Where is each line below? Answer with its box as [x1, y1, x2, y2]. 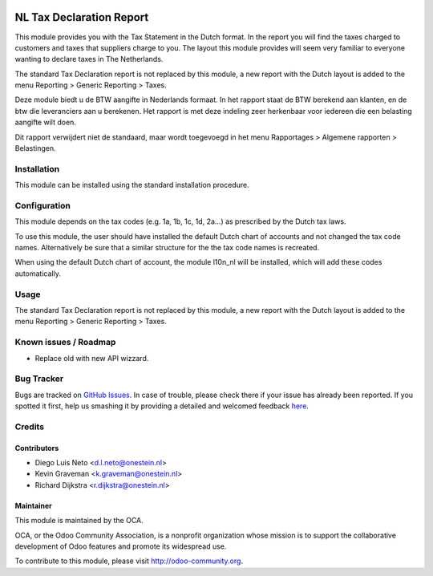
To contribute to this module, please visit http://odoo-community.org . [14, 556, 244, 566]
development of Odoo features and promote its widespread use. [14, 542, 227, 551]
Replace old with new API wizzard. [34, 353, 149, 363]
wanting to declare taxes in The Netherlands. [14, 55, 164, 64]
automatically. [14, 269, 62, 278]
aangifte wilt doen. [14, 117, 76, 128]
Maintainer [14, 501, 52, 510]
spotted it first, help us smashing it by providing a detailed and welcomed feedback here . [14, 401, 309, 411]
